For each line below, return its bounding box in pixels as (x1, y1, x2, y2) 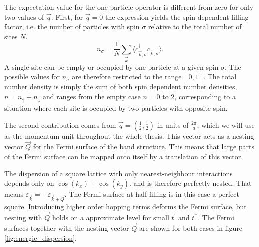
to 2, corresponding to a (162, 91, 236, 101)
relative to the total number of (148, 21, 242, 32)
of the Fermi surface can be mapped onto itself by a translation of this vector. (4, 151, 243, 161)
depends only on (4, 178, 54, 188)
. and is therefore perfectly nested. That (129, 178, 252, 188)
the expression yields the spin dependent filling (105, 11, 249, 22)
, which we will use (197, 119, 255, 130)
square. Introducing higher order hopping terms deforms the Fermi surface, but (4, 201, 247, 211)
